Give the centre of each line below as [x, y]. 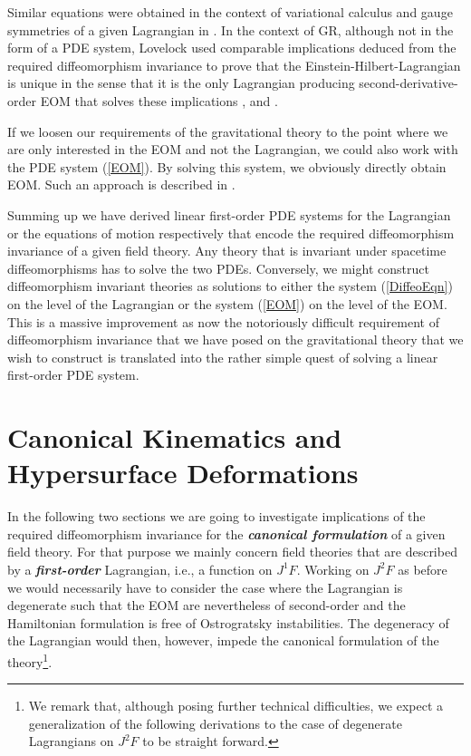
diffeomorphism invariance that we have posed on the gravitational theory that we [235, 339]
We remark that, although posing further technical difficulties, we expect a [236, 706]
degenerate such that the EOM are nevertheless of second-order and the [207, 605]
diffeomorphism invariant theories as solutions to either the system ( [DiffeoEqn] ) [230, 286]
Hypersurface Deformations [183, 473]
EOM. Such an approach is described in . [121, 184]
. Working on [333, 569]
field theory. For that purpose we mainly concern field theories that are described [232, 552]
